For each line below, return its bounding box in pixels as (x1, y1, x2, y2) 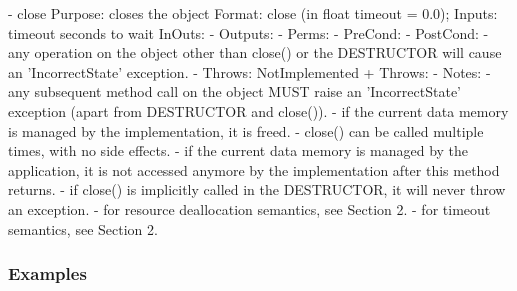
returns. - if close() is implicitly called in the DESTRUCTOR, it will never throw (8, 179, 506, 200)
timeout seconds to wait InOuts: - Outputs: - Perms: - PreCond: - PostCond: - (8, 22, 489, 43)
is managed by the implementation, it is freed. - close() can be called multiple (8, 120, 484, 141)
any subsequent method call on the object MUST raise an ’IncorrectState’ (8, 81, 462, 102)
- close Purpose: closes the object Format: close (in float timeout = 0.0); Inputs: (8, 3, 498, 23)
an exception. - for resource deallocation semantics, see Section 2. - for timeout (8, 198, 491, 219)
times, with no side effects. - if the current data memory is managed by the (8, 140, 469, 161)
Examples (8, 261, 87, 286)
